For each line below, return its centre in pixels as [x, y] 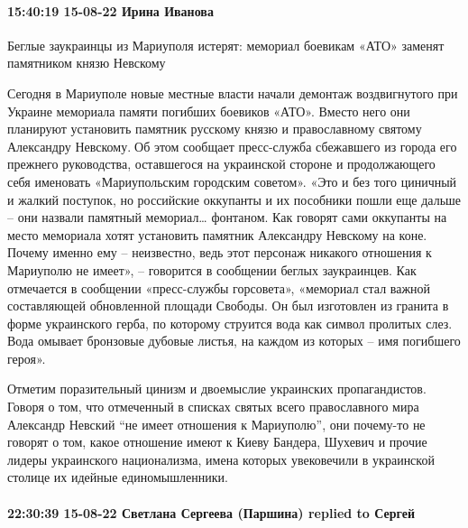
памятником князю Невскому [87, 63]
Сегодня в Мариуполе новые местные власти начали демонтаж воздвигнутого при [233, 93]
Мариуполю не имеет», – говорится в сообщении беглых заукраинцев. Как [212, 269]
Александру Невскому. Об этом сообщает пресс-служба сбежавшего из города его [232, 146]
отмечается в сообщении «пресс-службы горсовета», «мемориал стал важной [219, 287]
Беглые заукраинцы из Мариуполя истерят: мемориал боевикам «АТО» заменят [226, 45]
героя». [27, 358]
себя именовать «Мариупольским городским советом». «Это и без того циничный [232, 181]
